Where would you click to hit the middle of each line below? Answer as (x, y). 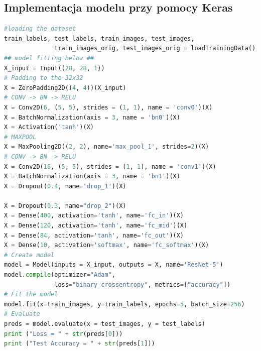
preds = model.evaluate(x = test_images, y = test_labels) (105, 324)
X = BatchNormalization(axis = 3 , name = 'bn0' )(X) (92, 117)
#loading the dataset (40, 29)
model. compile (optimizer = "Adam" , (60, 275)
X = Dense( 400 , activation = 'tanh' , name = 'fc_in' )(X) (94, 216)
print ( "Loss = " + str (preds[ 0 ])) (63, 334)
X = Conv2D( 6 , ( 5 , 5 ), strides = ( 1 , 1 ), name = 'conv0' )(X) (108, 107)
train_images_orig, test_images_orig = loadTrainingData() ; (157, 48)
